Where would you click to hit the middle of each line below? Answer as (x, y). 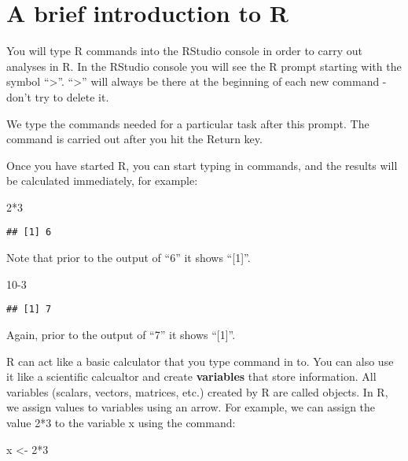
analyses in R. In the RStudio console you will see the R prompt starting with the (204, 66)
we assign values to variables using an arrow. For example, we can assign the (191, 407)
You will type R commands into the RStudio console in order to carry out (184, 51)
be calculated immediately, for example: (102, 181)
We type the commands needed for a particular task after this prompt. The (188, 123)
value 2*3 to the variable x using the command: (121, 422)
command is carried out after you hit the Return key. (134, 139)
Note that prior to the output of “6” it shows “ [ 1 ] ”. (129, 258)
